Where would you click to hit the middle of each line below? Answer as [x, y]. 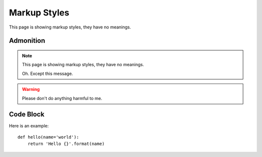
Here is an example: [29, 126]
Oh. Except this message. [48, 73]
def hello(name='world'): [49, 137]
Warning [31, 89]
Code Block [27, 114]
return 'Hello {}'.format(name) [66, 144]
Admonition [27, 41]
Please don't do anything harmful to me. [62, 98]
